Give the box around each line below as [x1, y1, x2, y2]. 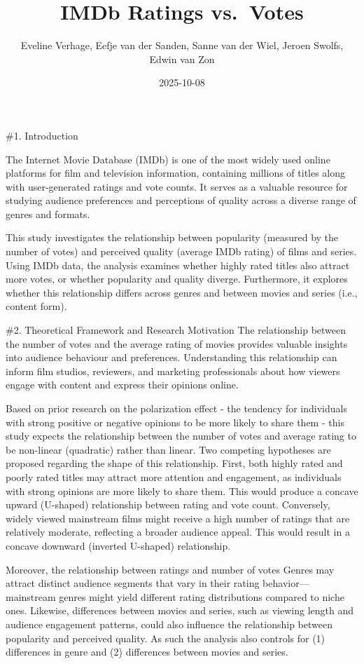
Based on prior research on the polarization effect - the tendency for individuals [6, 401, 347, 415]
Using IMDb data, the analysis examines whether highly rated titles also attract [6, 257, 350, 272]
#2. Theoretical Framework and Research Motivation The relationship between [6, 323, 346, 337]
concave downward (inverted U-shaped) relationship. [6, 538, 231, 553]
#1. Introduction [6, 128, 78, 142]
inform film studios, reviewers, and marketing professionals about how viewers [6, 363, 340, 378]
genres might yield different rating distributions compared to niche [59, 589, 344, 604]
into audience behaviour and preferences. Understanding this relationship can [6, 350, 337, 365]
